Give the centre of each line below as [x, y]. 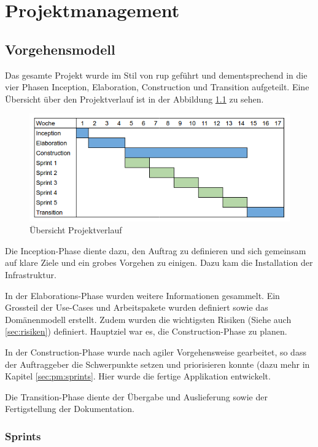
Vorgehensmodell [60, 49]
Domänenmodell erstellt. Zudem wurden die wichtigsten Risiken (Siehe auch [148, 319]
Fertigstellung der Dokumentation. [70, 409]
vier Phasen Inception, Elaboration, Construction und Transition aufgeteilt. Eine [157, 87]
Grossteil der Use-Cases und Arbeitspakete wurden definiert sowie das [137, 307]
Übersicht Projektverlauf [76, 230]
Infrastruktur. [31, 274]
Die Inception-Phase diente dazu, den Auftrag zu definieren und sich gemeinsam [156, 250]
